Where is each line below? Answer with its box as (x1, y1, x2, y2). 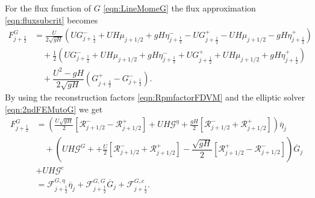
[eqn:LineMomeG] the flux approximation (103, 2, 256, 14)
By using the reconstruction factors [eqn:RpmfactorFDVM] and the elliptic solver (5, 91, 305, 104)
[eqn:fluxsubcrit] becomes (5, 13, 98, 26)
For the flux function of (5, 2, 91, 14)
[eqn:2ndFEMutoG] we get (5, 102, 103, 115)
